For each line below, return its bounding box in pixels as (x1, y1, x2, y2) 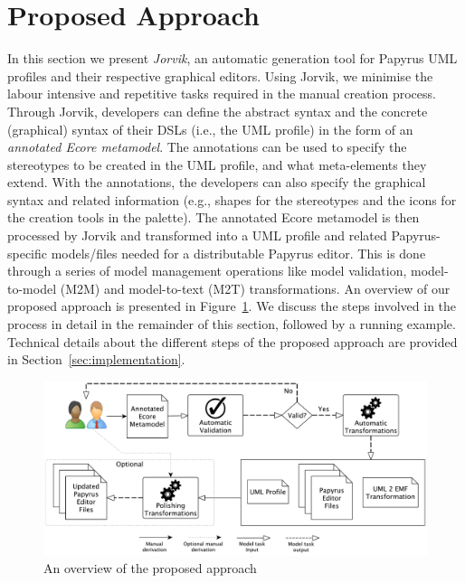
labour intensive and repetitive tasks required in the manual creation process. (7, 84, 436, 103)
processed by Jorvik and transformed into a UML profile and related (7, 226, 387, 245)
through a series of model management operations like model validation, (7, 261, 407, 280)
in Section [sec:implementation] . (7, 350, 185, 369)
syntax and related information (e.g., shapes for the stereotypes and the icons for (7, 190, 457, 209)
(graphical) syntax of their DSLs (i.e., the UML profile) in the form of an (7, 119, 413, 138)
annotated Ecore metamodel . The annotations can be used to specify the (7, 137, 407, 156)
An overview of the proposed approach (43, 559, 257, 578)
